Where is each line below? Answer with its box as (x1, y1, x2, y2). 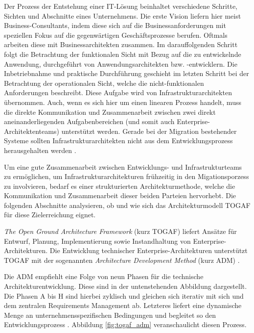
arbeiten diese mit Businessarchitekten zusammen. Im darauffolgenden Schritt (4, 39, 238, 50)
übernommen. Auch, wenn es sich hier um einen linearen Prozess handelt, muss (4, 97, 241, 107)
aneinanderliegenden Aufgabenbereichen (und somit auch (4, 116, 175, 127)
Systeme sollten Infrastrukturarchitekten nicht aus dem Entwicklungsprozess (4, 135, 233, 146)
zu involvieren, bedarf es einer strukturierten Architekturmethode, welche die (4, 180, 235, 191)
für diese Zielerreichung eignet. (4, 209, 96, 220)
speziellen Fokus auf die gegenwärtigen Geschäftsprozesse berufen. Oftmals (4, 29, 228, 40)
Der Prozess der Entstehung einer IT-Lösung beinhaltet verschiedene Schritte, (4, 1, 237, 11)
